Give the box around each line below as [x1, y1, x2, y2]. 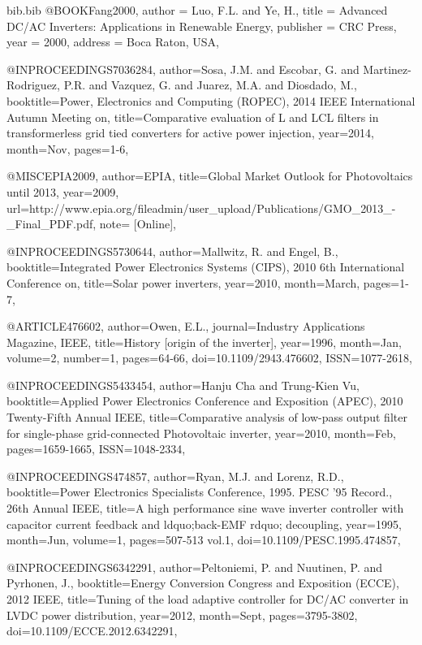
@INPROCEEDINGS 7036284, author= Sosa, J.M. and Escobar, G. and [6, 60, 360, 77]
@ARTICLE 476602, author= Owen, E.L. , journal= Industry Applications [6, 318, 365, 335]
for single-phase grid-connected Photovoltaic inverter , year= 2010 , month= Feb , [6, 424, 396, 441]
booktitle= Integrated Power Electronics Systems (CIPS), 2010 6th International [6, 258, 405, 275]
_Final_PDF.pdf [6, 215, 93, 232]
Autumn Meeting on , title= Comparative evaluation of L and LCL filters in [6, 108, 379, 125]
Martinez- [363, 60, 411, 77]
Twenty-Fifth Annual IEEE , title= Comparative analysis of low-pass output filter [6, 409, 407, 426]
